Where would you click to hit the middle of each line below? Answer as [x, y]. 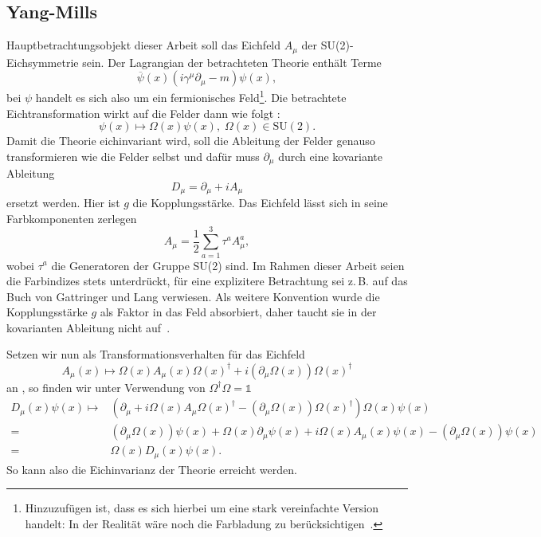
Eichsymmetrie [43, 62]
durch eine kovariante [330, 156]
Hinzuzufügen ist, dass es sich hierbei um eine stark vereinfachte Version [202, 508]
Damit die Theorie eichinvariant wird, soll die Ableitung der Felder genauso [191, 141]
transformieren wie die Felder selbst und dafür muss [133, 156]
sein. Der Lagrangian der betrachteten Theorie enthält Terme [232, 62]
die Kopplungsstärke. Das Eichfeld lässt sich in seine [260, 203]
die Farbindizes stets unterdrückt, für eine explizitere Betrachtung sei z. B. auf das [207, 281]
